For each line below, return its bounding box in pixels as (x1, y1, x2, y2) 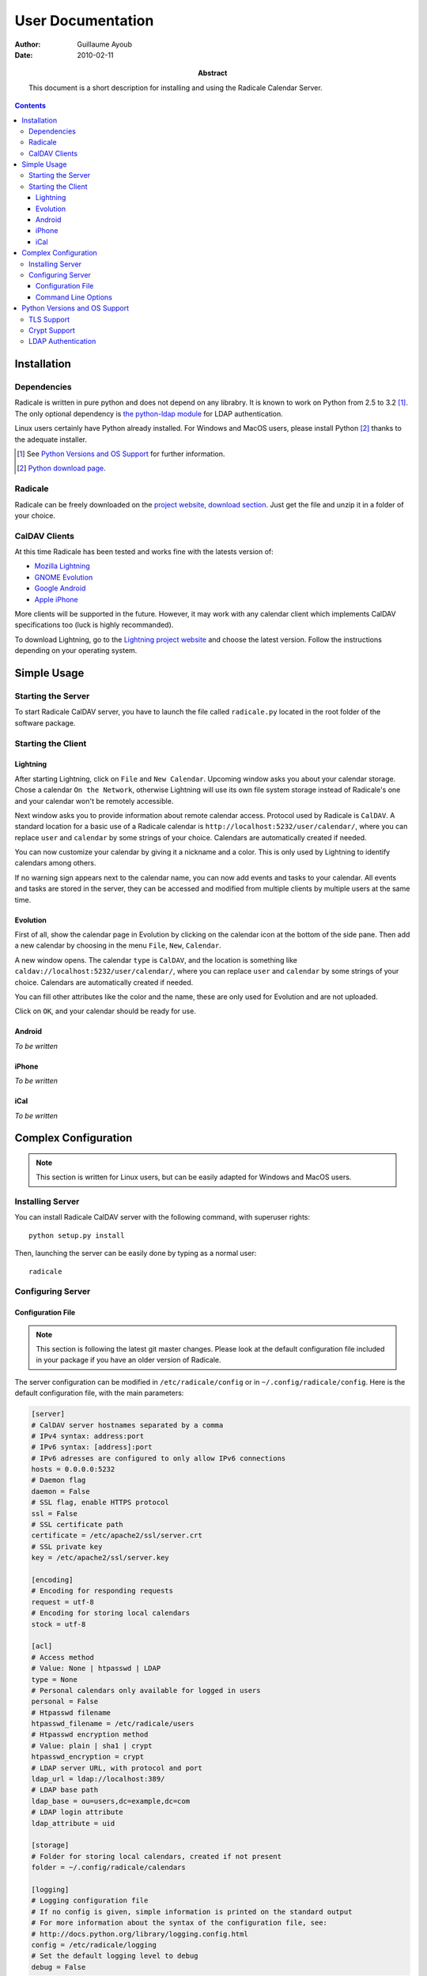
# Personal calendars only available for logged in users (31, 1686, 261, 1695)
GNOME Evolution (34, 572, 93, 582)
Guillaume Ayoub (77, 40, 132, 49)
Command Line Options (36, 292, 112, 302)
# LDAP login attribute (31, 1808, 124, 1817)
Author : (14, 40, 41, 49)
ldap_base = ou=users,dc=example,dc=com (31, 1797, 190, 1805)
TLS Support (28, 315, 70, 324)
